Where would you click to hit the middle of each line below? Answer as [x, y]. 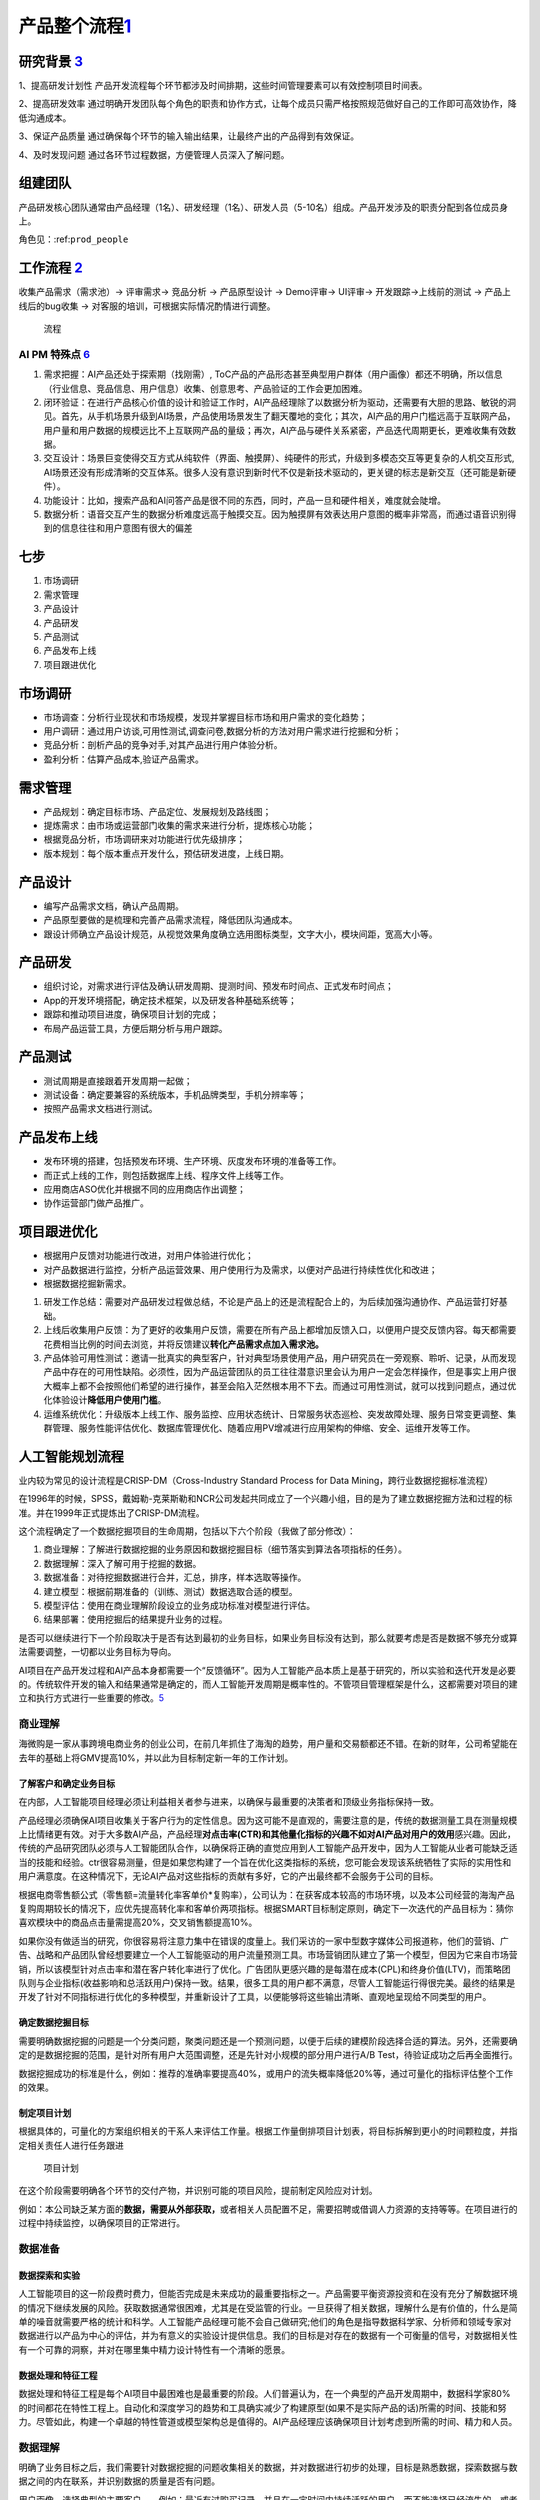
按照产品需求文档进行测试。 [100, 1109]
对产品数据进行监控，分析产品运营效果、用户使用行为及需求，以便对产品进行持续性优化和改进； [240, 1269]
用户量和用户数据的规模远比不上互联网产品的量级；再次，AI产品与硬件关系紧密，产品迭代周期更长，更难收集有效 [275, 430]
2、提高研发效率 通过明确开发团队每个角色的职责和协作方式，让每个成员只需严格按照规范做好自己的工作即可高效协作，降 [267, 104]
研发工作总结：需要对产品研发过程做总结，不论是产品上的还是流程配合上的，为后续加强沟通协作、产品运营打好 [271, 1302]
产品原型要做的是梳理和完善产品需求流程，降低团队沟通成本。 [170, 920]
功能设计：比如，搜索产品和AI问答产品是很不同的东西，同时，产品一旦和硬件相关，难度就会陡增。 [245, 500]
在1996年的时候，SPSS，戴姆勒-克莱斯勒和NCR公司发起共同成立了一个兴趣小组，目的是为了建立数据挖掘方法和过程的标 [265, 1499]
